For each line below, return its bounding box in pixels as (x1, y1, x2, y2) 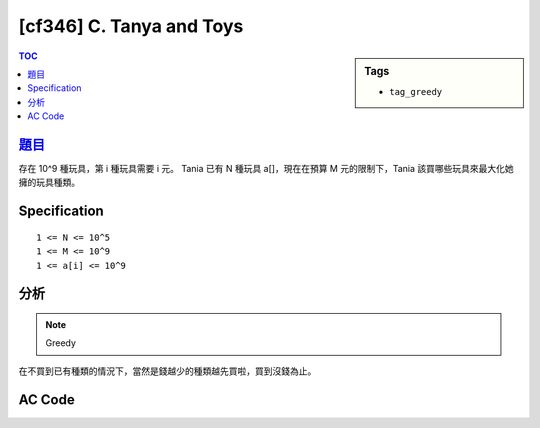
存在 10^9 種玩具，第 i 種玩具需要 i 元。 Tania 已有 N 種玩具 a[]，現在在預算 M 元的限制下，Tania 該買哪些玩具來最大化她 (18, 163, 514, 175)
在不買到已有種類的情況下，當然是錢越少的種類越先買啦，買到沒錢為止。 (18, 365, 317, 377)
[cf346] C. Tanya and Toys (18, 15, 244, 37)
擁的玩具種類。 (18, 176, 80, 189)
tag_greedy (389, 86, 443, 97)
